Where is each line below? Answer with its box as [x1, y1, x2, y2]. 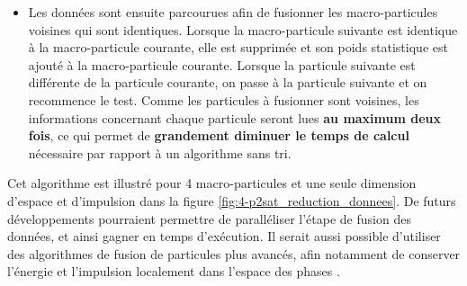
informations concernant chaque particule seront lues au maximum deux [28, 108, 442, 127]
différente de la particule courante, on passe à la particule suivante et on [28, 73, 427, 92]
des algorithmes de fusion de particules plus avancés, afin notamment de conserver [7, 244, 461, 263]
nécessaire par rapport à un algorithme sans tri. [28, 143, 292, 162]
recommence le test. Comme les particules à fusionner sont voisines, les [28, 90, 419, 109]
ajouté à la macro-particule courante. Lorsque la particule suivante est [28, 55, 416, 74]
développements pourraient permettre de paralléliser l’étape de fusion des [7, 209, 411, 228]
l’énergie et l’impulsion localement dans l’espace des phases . [7, 262, 340, 281]
